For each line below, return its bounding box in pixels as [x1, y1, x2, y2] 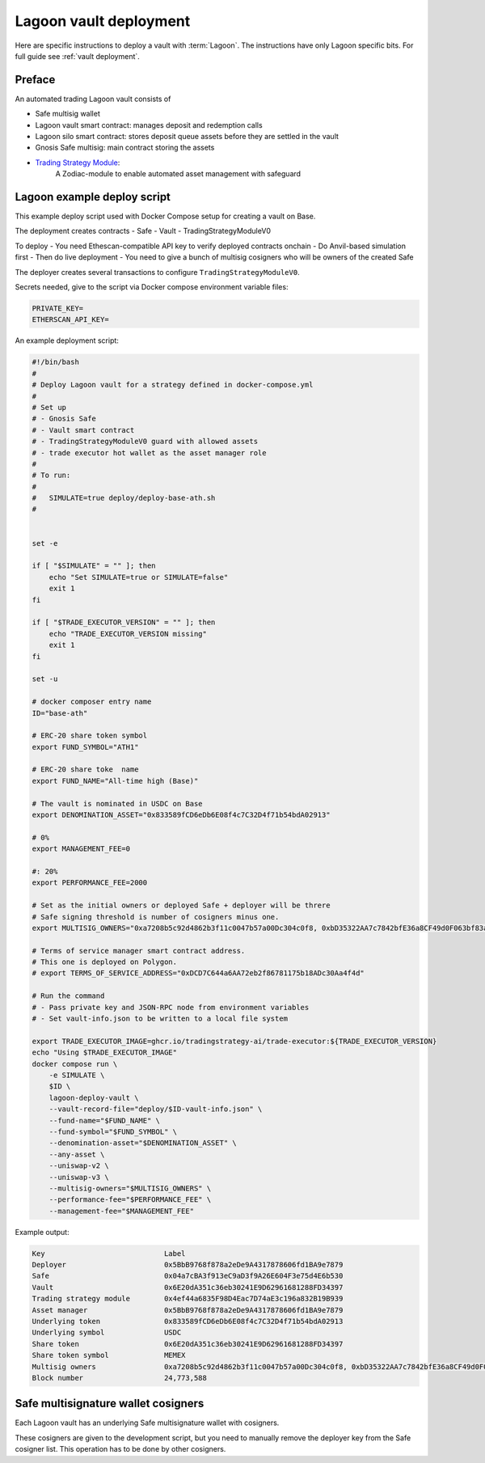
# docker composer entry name [32, 697, 152, 707]
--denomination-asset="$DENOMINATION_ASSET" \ [48, 1139, 238, 1148]
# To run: [32, 471, 71, 480]
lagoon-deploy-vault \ [48, 1093, 139, 1102]
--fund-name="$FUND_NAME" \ [48, 1116, 161, 1125]
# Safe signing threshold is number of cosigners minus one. [32, 912, 280, 921]
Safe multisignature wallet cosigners [15, 1397, 205, 1410]
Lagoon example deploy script [15, 190, 171, 204]
